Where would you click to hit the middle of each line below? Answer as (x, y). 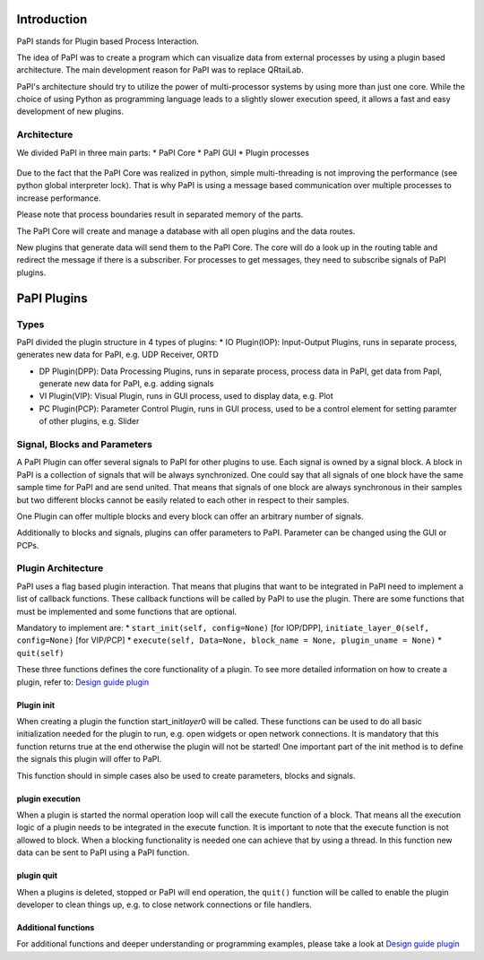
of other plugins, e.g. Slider (89, 421)
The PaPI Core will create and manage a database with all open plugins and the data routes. (186, 231)
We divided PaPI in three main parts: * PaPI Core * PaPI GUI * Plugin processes (163, 152)
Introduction (52, 19)
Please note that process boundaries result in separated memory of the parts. (160, 214)
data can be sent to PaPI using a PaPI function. (103, 852)
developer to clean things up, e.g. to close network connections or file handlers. (164, 904)
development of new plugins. (70, 111)
